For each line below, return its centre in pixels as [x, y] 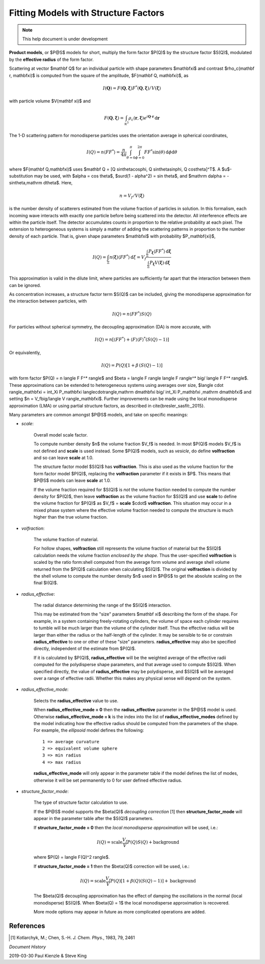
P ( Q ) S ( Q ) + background [153, 842]
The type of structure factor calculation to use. [81, 803]
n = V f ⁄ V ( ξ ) [132, 196]
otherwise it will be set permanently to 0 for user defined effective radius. [108, 780]
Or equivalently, [25, 352]
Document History [27, 947]
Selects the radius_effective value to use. [76, 701]
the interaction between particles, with [48, 301]
